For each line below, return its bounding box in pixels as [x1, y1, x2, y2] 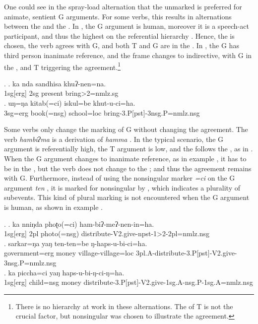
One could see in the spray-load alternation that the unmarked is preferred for [4, 1, 242, 11]
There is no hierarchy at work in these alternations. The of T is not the [15, 301, 233, 311]
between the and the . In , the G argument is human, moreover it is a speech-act [4, 21, 249, 31]
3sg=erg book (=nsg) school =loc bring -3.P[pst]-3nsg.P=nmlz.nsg [4, 107, 200, 118]
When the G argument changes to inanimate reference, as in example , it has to [4, 153, 247, 163]
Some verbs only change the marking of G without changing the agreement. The [4, 124, 248, 134]
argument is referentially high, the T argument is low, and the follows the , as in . [4, 143, 253, 154]
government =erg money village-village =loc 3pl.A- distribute [4, 248, 185, 258]
